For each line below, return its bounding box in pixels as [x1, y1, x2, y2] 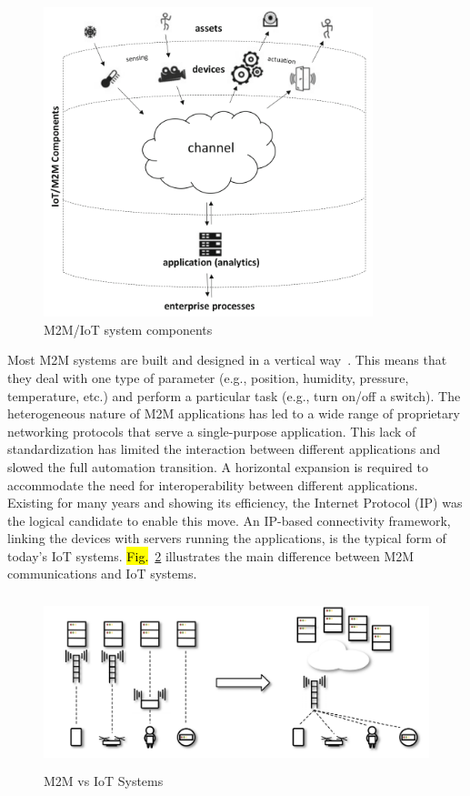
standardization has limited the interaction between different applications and [7, 439, 441, 458]
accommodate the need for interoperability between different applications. [7, 475, 418, 494]
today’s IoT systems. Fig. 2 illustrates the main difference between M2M [7, 546, 415, 565]
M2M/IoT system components [44, 319, 213, 338]
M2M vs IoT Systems [44, 771, 164, 790]
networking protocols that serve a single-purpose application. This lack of [7, 421, 416, 440]
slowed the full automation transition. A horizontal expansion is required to [7, 457, 428, 476]
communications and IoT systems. [7, 564, 197, 583]
